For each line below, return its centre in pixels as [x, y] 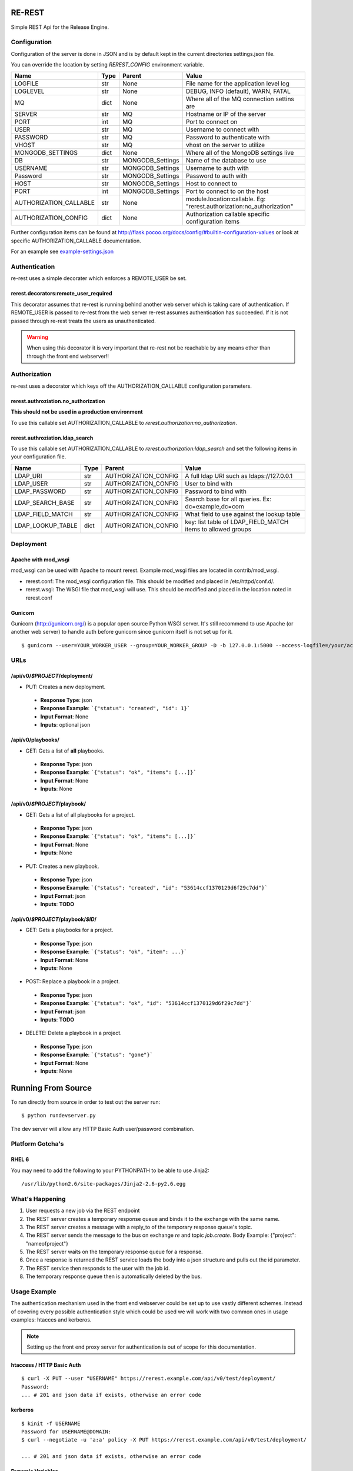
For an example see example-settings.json [62, 252]
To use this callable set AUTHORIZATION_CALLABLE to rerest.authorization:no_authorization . [124, 422]
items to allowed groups [218, 529]
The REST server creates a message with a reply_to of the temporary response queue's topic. [139, 1227]
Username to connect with [222, 129]
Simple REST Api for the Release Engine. [60, 27]
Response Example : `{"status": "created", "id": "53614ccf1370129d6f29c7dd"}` [154, 888]
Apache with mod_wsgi [40, 560]
